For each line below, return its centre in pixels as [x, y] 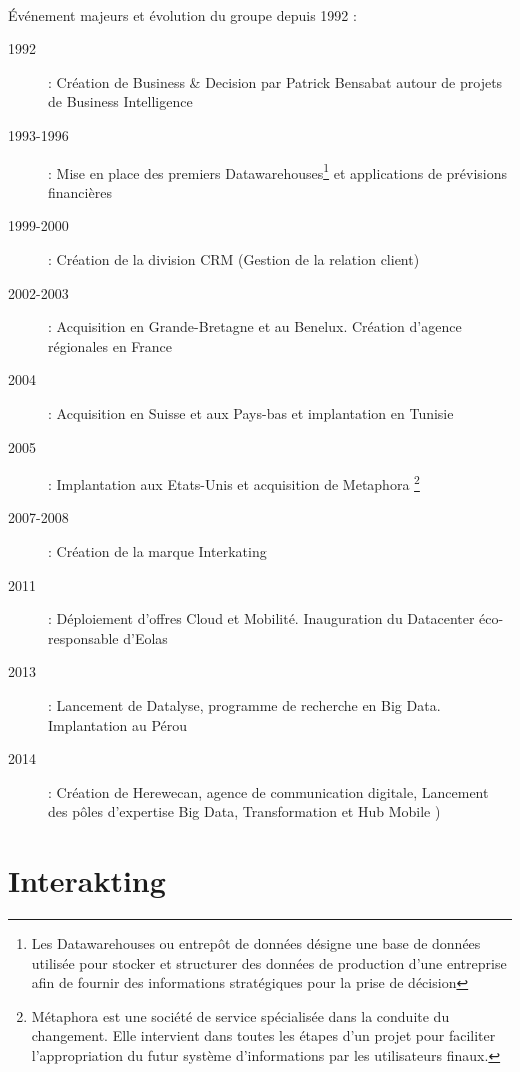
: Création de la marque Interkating [157, 551]
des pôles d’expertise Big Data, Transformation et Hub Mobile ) [244, 811]
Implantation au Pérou [118, 724]
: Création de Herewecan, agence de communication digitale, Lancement [268, 791]
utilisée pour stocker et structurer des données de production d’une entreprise [269, 962]
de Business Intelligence [120, 101]
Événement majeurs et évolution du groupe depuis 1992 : [182, 14]
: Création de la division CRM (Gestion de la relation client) [234, 259]
